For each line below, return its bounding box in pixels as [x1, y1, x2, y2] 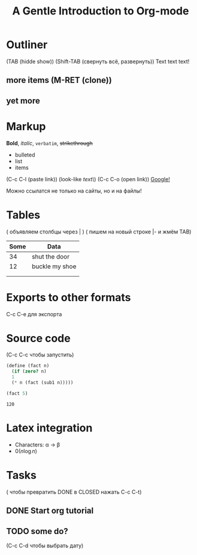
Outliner [6, 38, 48, 52]
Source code [6, 331, 71, 345]
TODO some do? [6, 526, 69, 536]
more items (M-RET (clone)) [6, 75, 112, 85]
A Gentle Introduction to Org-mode [12, 4, 189, 18]
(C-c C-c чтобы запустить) [6, 351, 74, 358]
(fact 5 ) [6, 390, 28, 397]
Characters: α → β [14, 441, 60, 448]
